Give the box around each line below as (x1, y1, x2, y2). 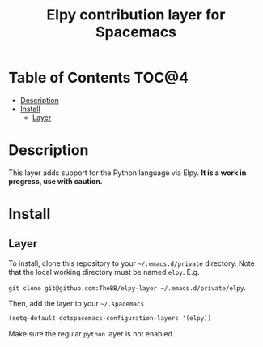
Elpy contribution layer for (46, 6, 226, 24)
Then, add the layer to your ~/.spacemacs (8, 298, 144, 308)
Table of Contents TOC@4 (8, 69, 189, 87)
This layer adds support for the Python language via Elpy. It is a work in (8, 168, 247, 178)
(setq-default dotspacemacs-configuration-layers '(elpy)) (8, 314, 212, 322)
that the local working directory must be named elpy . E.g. (8, 267, 200, 276)
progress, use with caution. (8, 176, 103, 186)
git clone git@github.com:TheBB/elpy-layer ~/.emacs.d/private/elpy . (8, 282, 247, 293)
